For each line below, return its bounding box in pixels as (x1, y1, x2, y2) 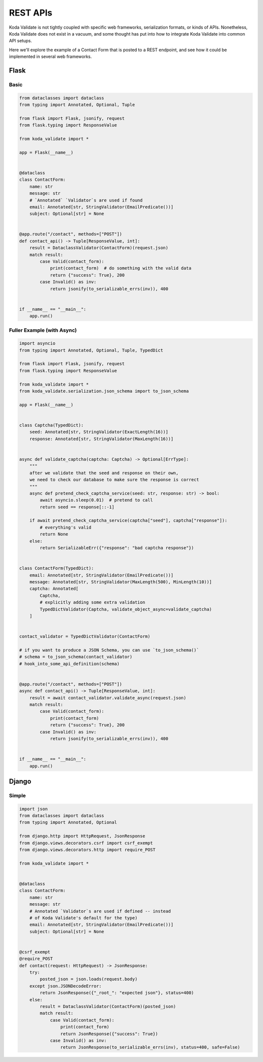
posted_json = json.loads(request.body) (39, 976, 138, 982)
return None (39, 531, 68, 537)
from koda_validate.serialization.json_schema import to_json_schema (19, 389, 189, 394)
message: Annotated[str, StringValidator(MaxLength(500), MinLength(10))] (29, 579, 212, 584)
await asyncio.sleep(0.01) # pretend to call (39, 497, 153, 503)
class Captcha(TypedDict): (19, 423, 84, 428)
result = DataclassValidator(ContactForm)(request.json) (29, 245, 169, 251)
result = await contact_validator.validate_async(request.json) (29, 695, 187, 701)
